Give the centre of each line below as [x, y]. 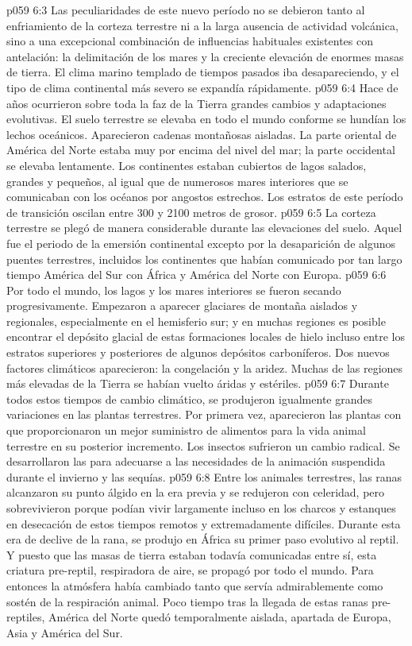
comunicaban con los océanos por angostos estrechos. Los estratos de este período [205, 197]
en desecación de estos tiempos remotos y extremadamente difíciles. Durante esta [204, 523]
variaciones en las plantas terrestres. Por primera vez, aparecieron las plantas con [204, 414]
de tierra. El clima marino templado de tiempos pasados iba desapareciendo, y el [203, 72]
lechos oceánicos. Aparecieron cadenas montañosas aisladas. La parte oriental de [202, 134]
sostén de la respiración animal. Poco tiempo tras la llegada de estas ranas [187, 601]
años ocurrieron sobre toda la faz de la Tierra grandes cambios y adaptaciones [196, 103]
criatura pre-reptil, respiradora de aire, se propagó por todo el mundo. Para [190, 570]
